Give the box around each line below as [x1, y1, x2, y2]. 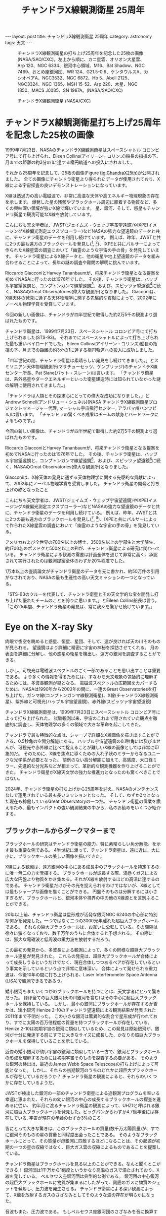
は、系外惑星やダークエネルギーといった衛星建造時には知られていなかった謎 [5, 376, 161, 382]
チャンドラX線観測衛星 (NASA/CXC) [17, 98, 91, 104]
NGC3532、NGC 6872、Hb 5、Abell [41, 75, 117, 81]
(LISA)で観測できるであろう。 [5, 978, 65, 984]
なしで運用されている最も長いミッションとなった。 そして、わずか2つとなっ [5, 792, 160, 798]
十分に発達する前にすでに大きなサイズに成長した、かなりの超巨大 [13, 1031, 148, 1037]
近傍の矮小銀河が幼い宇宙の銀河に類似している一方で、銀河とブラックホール [5, 1048, 161, 1054]
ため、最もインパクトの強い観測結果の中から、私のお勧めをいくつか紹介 [13, 804, 161, 810]
